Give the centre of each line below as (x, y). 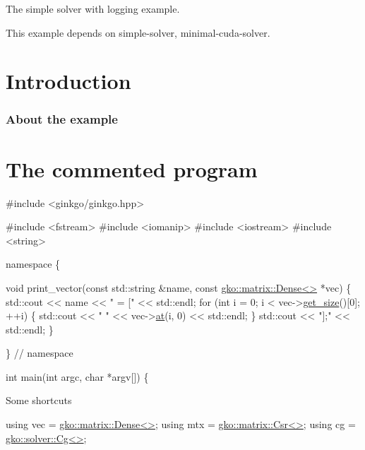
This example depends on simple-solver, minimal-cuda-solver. (138, 32)
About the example (62, 119)
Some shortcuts (39, 400)
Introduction (68, 81)
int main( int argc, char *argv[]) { (77, 376)
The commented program (132, 168)
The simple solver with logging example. (93, 8)
